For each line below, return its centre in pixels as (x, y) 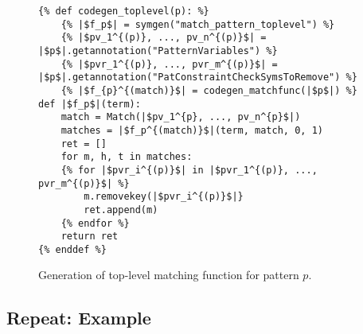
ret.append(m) (121, 210)
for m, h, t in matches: (127, 157)
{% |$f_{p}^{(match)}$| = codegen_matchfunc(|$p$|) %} (209, 90)
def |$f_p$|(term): (90, 104)
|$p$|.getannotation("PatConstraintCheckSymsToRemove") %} (198, 78)
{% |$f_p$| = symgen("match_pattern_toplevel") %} (198, 24)
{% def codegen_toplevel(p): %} (124, 11)
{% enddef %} (72, 249)
